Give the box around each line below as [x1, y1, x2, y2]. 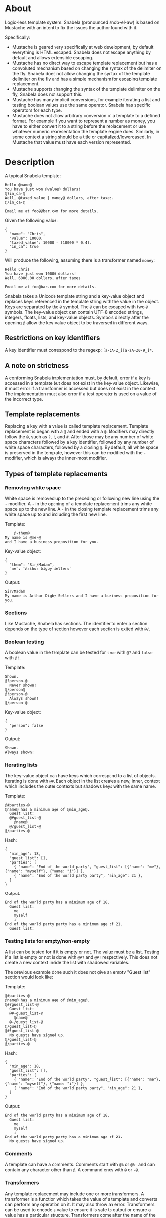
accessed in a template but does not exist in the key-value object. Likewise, [5, 380, 160, 386]
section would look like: [5, 974, 54, 980]
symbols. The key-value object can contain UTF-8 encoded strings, [5, 309, 143, 315]
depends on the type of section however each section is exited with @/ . [5, 626, 150, 632]
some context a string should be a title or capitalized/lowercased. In [12, 134, 151, 140]
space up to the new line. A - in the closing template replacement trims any [5, 506, 159, 512]
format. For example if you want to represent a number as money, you [12, 118, 155, 124]
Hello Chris [5, 267, 30, 272]
